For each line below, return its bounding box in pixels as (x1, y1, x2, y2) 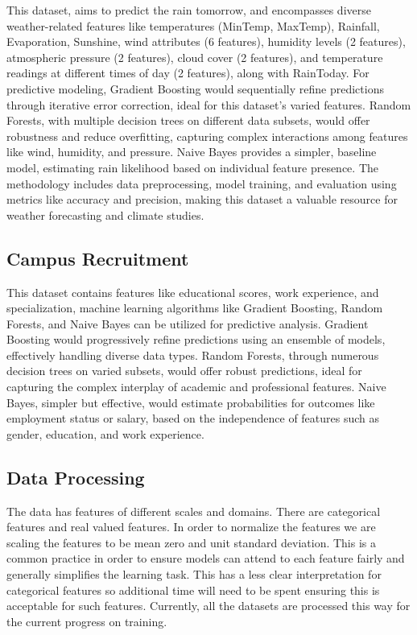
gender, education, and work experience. (6, 425, 204, 442)
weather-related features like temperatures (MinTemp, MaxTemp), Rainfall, (6, 17, 380, 34)
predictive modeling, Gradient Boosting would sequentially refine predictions (6, 80, 384, 97)
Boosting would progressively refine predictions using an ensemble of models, (6, 331, 386, 348)
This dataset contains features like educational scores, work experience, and (6, 283, 379, 300)
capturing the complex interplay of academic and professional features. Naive (6, 378, 386, 395)
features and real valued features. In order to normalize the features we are (6, 518, 376, 535)
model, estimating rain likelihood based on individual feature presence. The (6, 159, 378, 175)
